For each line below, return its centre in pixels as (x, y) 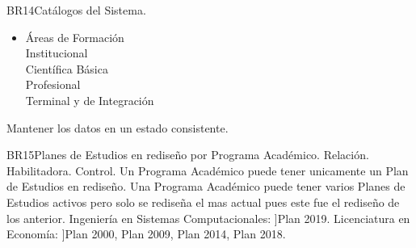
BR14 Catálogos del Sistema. (76, 10)
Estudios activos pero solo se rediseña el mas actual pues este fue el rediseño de (203, 202)
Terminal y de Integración (90, 100)
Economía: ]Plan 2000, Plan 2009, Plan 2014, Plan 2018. (146, 234)
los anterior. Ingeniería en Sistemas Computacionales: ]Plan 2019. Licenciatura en (208, 218)
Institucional (57, 53)
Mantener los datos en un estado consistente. (118, 127)
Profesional (53, 84)
